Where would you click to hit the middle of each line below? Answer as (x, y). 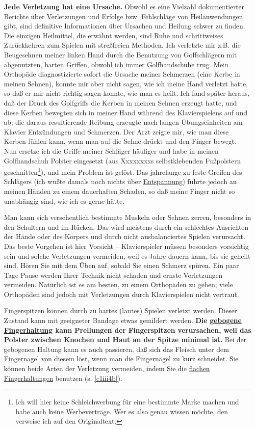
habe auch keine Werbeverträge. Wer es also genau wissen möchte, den (122, 411)
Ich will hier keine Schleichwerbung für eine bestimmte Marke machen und (127, 402)
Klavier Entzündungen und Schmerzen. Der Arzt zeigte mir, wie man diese (116, 131)
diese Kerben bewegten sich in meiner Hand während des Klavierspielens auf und (126, 112)
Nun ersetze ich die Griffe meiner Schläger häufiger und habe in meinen (111, 150)
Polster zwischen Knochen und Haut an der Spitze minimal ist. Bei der (125, 339)
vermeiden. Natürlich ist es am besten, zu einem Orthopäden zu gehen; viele (118, 284)
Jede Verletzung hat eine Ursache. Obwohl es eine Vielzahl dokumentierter (124, 6)
